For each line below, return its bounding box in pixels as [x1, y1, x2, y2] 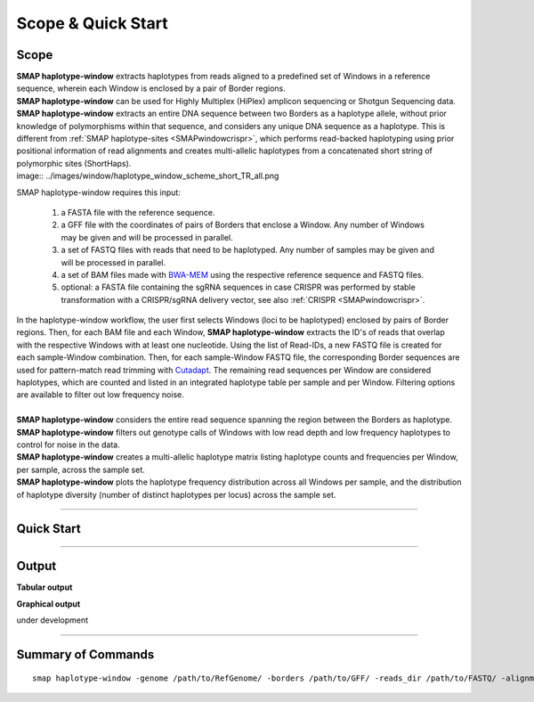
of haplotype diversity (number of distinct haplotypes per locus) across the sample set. [16, 489, 336, 500]
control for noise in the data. [16, 439, 120, 450]
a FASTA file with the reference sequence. [61, 207, 215, 217]
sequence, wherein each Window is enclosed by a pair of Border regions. [16, 83, 286, 94]
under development [16, 615, 89, 625]
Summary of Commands [16, 647, 155, 663]
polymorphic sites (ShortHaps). [16, 158, 132, 168]
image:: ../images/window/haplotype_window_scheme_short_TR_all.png [16, 170, 279, 182]
